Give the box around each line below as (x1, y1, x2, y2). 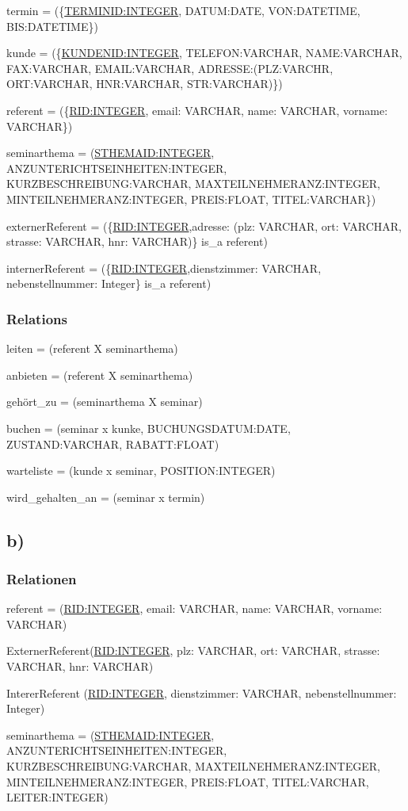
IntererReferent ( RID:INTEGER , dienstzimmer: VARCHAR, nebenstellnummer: (6, 684, 397, 701)
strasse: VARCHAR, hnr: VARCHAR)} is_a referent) (6, 233, 268, 250)
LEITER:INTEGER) (6, 789, 109, 805)
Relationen (6, 568, 77, 588)
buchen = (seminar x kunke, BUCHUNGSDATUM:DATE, (6, 419, 291, 436)
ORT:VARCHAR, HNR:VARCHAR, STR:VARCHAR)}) (6, 75, 283, 92)
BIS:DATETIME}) (6, 17, 98, 34)
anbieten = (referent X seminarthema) (6, 366, 193, 383)
